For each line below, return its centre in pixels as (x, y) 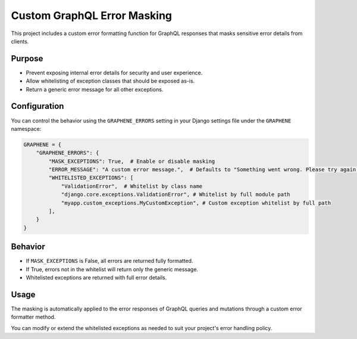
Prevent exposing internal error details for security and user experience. (114, 73)
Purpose (27, 59)
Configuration (37, 106)
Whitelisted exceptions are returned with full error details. (96, 278)
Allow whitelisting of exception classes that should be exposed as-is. (110, 81)
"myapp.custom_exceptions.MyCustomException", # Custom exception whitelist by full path (196, 203)
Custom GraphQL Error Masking (92, 15)
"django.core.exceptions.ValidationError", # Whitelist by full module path (176, 194)
